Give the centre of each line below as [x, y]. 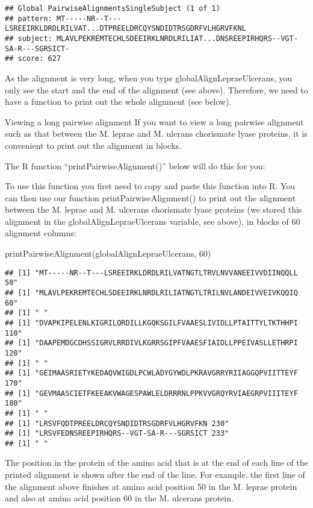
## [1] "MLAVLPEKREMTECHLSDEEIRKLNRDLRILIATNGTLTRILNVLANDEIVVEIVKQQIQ [151, 293]
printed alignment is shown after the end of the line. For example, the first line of [155, 475]
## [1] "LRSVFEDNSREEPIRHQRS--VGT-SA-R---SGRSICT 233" [117, 434]
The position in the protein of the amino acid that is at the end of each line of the [156, 463]
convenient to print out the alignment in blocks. [93, 145]
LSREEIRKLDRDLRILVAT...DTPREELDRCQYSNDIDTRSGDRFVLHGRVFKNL [126, 29]
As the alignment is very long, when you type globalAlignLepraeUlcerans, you [149, 77]
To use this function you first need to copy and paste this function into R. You [150, 186]
